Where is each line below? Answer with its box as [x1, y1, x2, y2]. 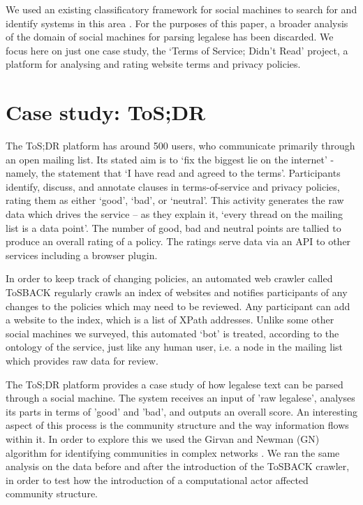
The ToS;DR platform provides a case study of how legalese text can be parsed [6, 376, 343, 391]
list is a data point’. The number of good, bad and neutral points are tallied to [6, 220, 341, 235]
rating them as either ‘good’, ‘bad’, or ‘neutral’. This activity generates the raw [6, 193, 344, 207]
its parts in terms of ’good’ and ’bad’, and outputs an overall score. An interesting [6, 404, 357, 418]
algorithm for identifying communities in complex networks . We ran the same [6, 445, 340, 460]
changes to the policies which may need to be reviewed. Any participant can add [6, 298, 350, 313]
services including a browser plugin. [6, 247, 158, 262]
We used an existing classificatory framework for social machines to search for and [6, 2, 357, 16]
